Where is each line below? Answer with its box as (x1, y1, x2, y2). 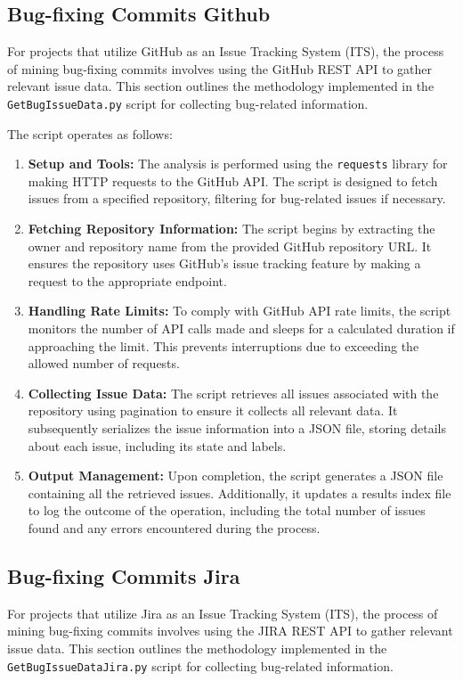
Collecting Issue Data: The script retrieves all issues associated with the (28, 383, 439, 402)
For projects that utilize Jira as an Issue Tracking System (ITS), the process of (7, 603, 438, 622)
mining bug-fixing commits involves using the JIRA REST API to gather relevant (7, 621, 453, 640)
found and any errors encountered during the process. (28, 518, 321, 537)
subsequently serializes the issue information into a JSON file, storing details (28, 419, 446, 438)
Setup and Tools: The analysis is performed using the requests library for (28, 154, 448, 173)
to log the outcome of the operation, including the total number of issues (28, 501, 426, 520)
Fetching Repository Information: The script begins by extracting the (28, 219, 435, 238)
